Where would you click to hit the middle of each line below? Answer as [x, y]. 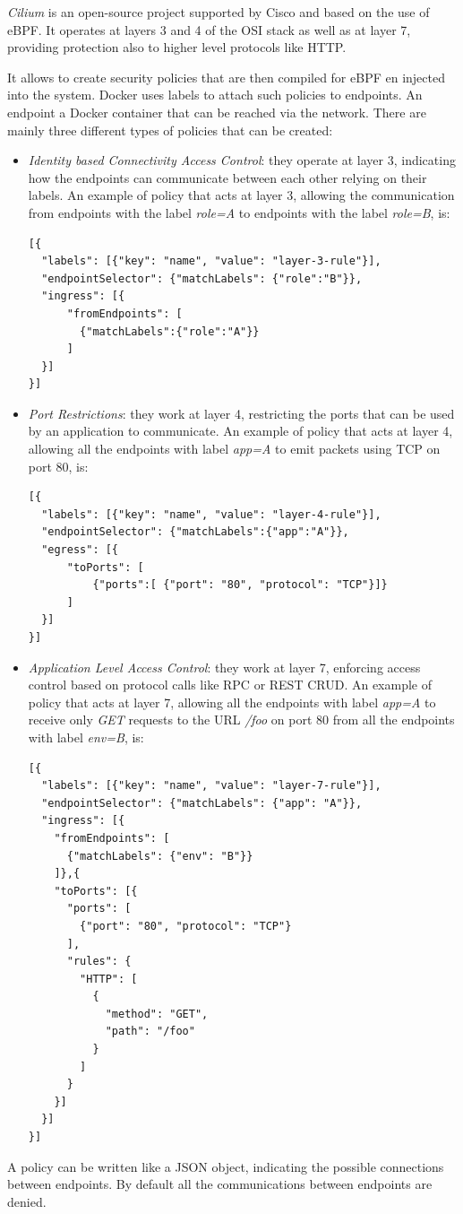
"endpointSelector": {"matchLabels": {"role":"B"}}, [202, 278]
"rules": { [99, 962]
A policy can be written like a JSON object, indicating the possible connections [226, 1166]
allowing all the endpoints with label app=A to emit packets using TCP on [234, 449]
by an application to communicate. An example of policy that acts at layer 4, [240, 431]
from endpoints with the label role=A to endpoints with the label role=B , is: [239, 212]
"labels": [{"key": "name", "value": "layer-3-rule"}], [211, 261]
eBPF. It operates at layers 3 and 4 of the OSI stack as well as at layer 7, [209, 29]
